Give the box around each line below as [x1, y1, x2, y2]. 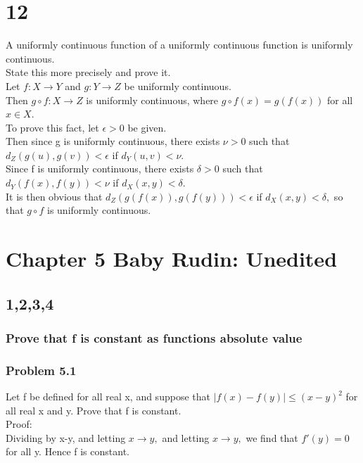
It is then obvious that [6, 189, 103, 203]
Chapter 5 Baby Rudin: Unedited [6, 244, 338, 273]
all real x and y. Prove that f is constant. [6, 402, 181, 417]
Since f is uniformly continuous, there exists [6, 161, 194, 176]
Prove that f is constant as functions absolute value [6, 329, 302, 346]
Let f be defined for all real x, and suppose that [6, 389, 210, 404]
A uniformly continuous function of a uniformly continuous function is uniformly [6, 37, 353, 52]
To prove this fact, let [6, 120, 99, 134]
